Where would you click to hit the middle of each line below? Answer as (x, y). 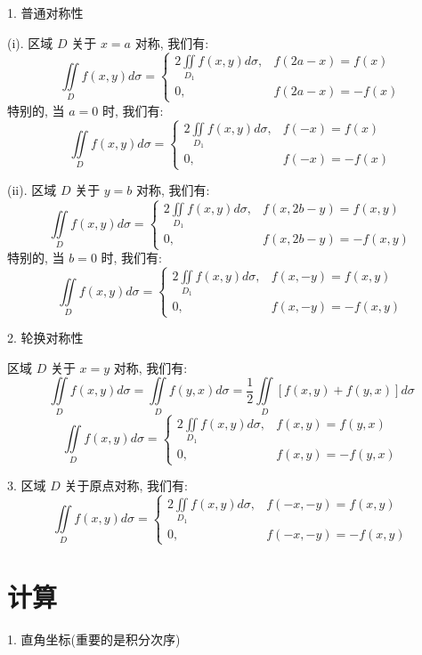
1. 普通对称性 (45, 12)
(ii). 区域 (32, 190)
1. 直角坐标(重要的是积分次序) (94, 639)
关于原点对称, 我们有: (126, 485)
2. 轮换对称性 (45, 338)
